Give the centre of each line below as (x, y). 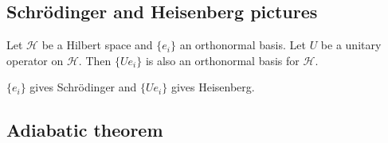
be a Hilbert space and (97, 45)
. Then (95, 60)
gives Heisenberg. (213, 87)
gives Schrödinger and (83, 87)
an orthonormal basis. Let (243, 45)
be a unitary (351, 45)
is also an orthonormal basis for (222, 60)
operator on (35, 60)
